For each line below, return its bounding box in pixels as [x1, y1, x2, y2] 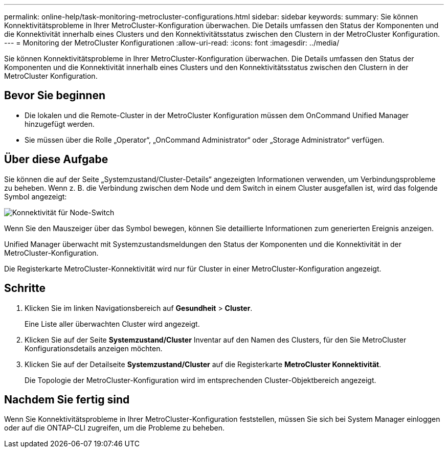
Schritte [4, 282, 46, 295]
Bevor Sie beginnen [4, 89, 106, 102]
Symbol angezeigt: [4, 192, 67, 201]
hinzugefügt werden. [25, 119, 95, 128]
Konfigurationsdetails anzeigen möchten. [25, 344, 163, 353]
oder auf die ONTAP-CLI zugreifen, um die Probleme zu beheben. [4, 423, 225, 433]
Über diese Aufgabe [4, 153, 108, 166]
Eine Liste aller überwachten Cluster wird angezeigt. [25, 319, 200, 328]
